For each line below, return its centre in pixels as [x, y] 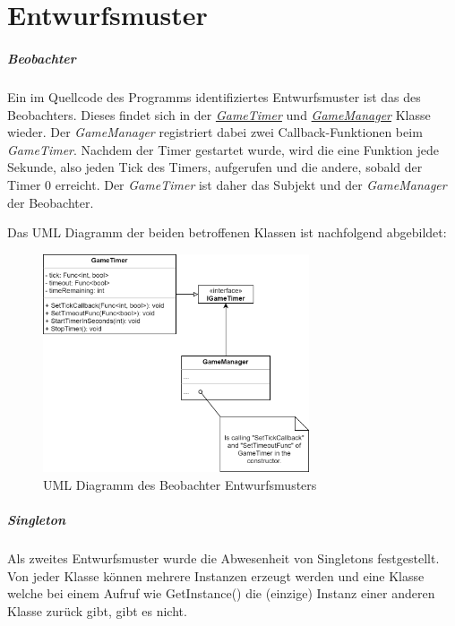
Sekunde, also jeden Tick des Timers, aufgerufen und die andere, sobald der [215, 167]
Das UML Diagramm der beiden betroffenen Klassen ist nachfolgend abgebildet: [227, 232]
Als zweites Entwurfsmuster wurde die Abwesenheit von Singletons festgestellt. [223, 558]
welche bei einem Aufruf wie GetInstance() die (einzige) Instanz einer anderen [221, 593]
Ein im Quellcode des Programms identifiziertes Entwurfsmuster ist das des [214, 96]
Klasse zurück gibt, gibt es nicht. [97, 610]
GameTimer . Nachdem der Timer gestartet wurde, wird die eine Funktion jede [223, 149]
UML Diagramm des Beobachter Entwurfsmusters [180, 485]
